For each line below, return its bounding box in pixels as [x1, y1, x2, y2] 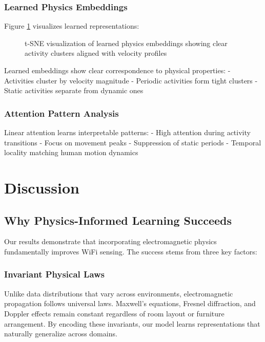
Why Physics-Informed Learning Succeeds [4, 212, 232, 228]
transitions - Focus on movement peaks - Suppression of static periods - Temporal [4, 137, 261, 147]
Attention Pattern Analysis [4, 106, 119, 119]
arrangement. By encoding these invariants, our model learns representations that [4, 318, 260, 329]
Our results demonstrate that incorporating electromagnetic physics [4, 236, 217, 247]
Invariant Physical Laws [4, 268, 105, 281]
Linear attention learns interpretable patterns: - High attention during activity [4, 127, 251, 137]
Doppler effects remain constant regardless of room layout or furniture [4, 308, 225, 318]
